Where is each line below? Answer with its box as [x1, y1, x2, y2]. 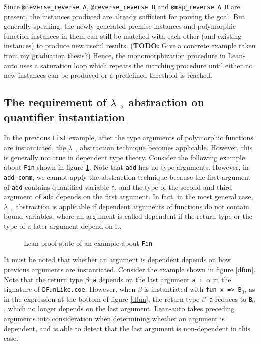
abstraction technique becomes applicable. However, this [80, 142, 253, 153]
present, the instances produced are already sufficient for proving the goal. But [4, 11, 245, 21]
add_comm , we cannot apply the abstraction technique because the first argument [4, 171, 251, 182]
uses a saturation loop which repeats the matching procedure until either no [19, 60, 253, 70]
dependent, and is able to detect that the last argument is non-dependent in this [4, 323, 251, 333]
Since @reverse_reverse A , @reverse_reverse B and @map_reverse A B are [4, 1, 240, 11]
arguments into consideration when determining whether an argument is [4, 313, 225, 324]
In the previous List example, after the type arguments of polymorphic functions [4, 132, 253, 143]
